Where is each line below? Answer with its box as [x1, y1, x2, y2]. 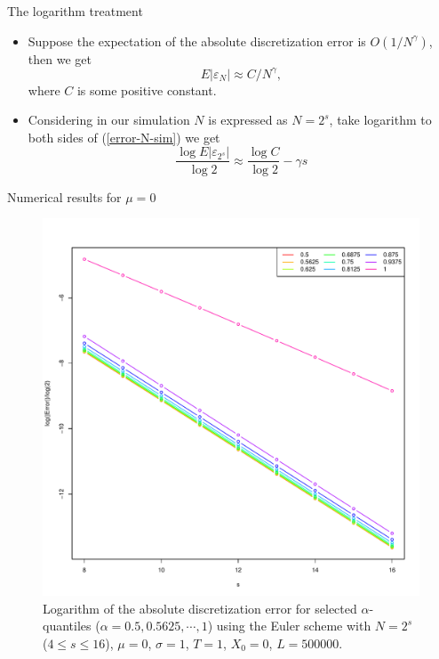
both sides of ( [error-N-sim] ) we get [28, 127, 220, 146]
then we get [28, 49, 92, 68]
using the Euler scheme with [216, 616, 371, 635]
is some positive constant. [76, 80, 217, 99]
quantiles [43, 616, 92, 635]
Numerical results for [7, 187, 122, 206]
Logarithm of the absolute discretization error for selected [43, 598, 357, 617]
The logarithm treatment [7, 2, 143, 20]
